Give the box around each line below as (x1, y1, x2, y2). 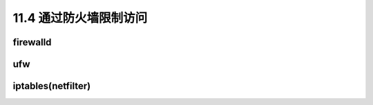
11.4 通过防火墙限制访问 (12, 10, 148, 25)
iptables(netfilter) (12, 80, 91, 92)
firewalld (12, 36, 52, 48)
